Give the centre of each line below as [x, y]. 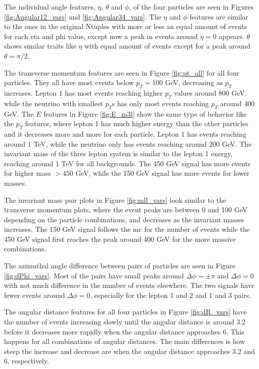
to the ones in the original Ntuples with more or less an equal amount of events [126, 26]
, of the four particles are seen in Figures [191, 7]
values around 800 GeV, [210, 92]
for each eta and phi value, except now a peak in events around [101, 36]
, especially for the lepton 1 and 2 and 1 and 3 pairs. [171, 295]
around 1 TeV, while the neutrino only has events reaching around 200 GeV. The [128, 143]
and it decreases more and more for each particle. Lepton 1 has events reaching [125, 133]
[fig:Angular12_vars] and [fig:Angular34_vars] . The [83, 16]
